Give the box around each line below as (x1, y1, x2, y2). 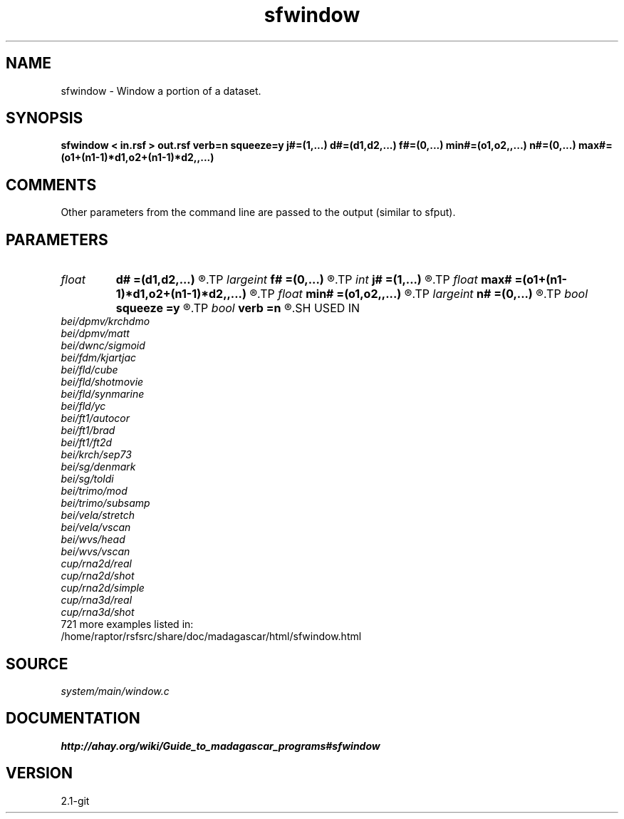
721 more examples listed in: (61, 618, 194, 631)
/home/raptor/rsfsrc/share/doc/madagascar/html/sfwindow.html (61, 630, 362, 643)
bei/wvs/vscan (61, 545, 130, 558)
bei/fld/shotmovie (61, 376, 144, 388)
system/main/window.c (61, 684, 170, 697)
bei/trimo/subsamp (61, 497, 150, 510)
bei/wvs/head (61, 533, 125, 546)
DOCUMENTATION (6, 709, 140, 728)
